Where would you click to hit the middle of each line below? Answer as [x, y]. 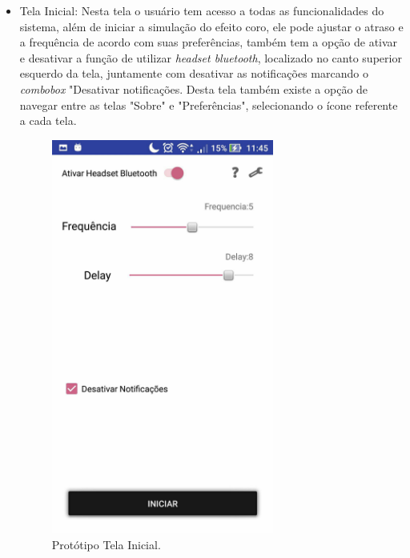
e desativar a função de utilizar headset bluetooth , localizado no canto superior [211, 57]
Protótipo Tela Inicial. [106, 544]
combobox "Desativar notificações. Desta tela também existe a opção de [194, 88]
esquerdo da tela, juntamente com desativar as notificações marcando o [194, 73]
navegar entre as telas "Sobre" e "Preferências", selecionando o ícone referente [209, 104]
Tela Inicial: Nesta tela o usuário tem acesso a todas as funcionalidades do [202, 10]
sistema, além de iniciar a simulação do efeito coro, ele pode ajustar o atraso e [211, 26]
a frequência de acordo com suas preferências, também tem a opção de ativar [209, 42]
